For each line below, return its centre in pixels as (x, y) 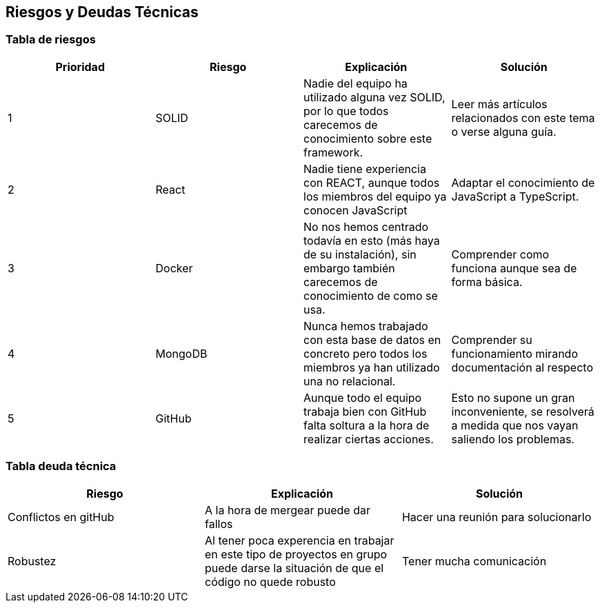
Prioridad (80, 67)
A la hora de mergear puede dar (287, 510)
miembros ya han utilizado (372, 367)
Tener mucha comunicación (474, 561)
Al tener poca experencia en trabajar (299, 540)
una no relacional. (350, 381)
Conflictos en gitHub (61, 517)
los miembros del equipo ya (375, 196)
